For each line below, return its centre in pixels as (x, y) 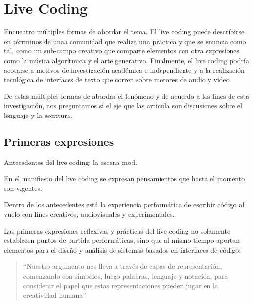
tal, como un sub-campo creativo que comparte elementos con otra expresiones (122, 51)
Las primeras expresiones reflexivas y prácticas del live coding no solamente (117, 230)
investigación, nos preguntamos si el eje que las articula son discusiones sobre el (123, 105)
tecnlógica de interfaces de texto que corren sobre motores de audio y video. (118, 80)
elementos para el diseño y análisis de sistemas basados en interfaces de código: (123, 249)
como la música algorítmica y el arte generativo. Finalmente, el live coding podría (126, 60)
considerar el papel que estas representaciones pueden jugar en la (121, 285)
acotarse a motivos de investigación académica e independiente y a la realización (124, 70)
